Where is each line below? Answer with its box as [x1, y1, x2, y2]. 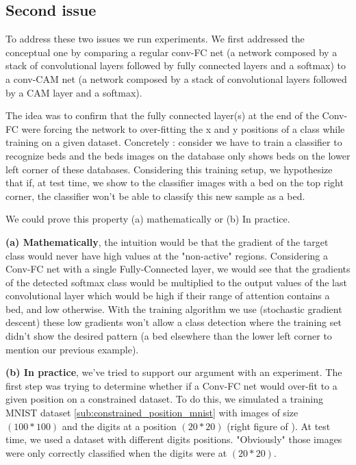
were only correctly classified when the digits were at [5, 445, 227, 460]
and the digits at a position [62, 418, 177, 433]
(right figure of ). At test [227, 418, 331, 433]
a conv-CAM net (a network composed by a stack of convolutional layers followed [5, 71, 347, 86]
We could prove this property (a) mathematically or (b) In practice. [5, 212, 290, 226]
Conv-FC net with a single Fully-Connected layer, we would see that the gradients [5, 262, 351, 276]
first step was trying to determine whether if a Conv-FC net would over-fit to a [5, 378, 338, 392]
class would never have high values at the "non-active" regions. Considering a [5, 248, 329, 262]
